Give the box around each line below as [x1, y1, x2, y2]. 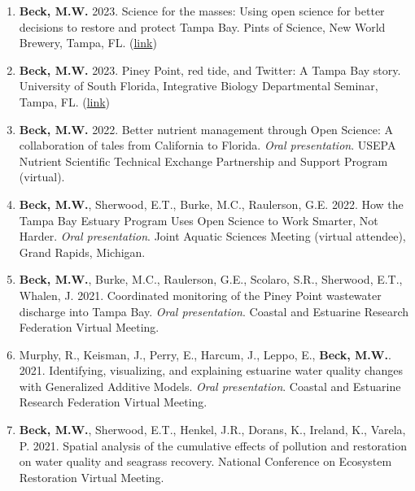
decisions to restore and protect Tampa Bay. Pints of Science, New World [19, 18, 386, 35]
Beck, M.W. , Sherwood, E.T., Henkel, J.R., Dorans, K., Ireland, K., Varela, [19, 421, 406, 438]
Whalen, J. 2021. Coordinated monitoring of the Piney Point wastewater [19, 286, 382, 303]
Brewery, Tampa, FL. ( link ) [19, 34, 157, 51]
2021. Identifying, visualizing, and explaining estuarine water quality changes [19, 362, 404, 379]
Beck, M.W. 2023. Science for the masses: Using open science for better [19, 2, 385, 19]
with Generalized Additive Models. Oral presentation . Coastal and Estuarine [19, 377, 401, 394]
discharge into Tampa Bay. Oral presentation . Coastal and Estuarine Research [19, 302, 409, 319]
